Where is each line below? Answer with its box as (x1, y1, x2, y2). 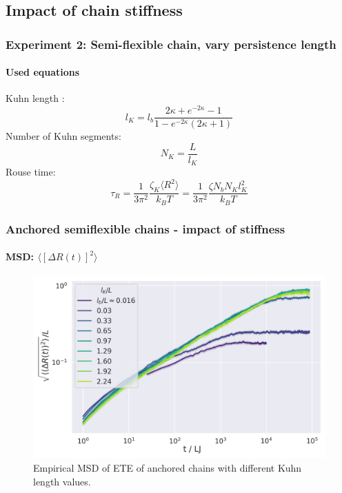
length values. (33, 474, 91, 488)
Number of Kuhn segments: (6, 129, 121, 143)
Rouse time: (6, 165, 56, 179)
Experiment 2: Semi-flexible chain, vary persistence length (6, 35, 336, 52)
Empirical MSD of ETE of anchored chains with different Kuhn (33, 461, 302, 475)
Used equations (6, 65, 80, 79)
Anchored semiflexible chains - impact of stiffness (6, 220, 285, 237)
